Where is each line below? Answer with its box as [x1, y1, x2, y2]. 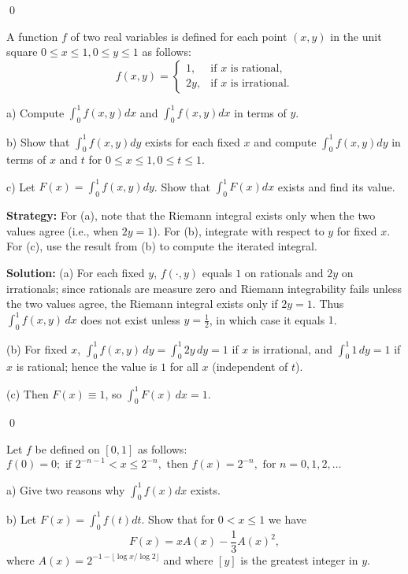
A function [6, 28, 58, 44]
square [6, 43, 38, 60]
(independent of [212, 358, 288, 375]
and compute [254, 133, 317, 150]
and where [163, 551, 213, 568]
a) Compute [6, 104, 65, 120]
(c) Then [6, 385, 49, 402]
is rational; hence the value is [16, 358, 158, 375]
